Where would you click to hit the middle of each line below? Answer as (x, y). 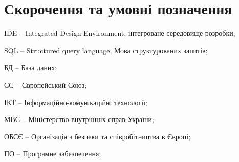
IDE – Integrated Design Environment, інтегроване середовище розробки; (120, 33)
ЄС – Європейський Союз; (46, 84)
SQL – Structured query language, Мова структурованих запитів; (106, 50)
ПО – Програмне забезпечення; (53, 154)
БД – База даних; (31, 67)
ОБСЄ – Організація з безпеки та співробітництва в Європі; (97, 136)
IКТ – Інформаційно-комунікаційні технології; (76, 102)
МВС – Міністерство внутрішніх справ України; (79, 119)
